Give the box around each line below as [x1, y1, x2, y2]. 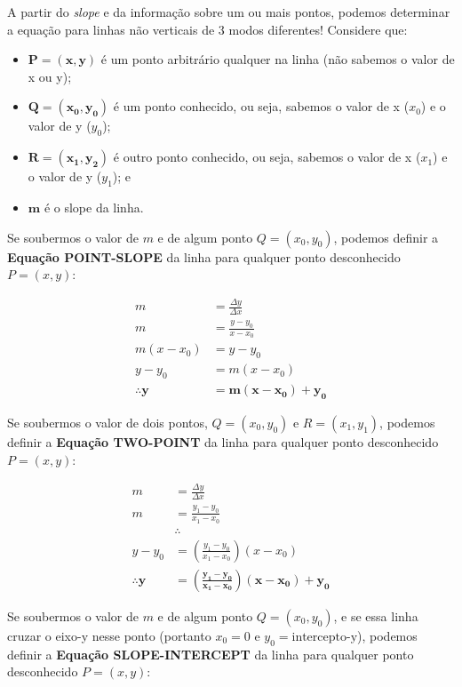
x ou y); [28, 67, 72, 85]
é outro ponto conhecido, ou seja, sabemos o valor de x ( [113, 148, 421, 166]
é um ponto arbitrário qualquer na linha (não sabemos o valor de [100, 50, 455, 68]
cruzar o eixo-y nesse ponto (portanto [7, 626, 211, 644]
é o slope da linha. [44, 197, 144, 216]
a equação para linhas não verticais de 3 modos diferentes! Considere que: [7, 20, 408, 38]
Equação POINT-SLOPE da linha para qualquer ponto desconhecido [7, 247, 401, 266]
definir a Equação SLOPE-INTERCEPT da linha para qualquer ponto [7, 644, 414, 663]
